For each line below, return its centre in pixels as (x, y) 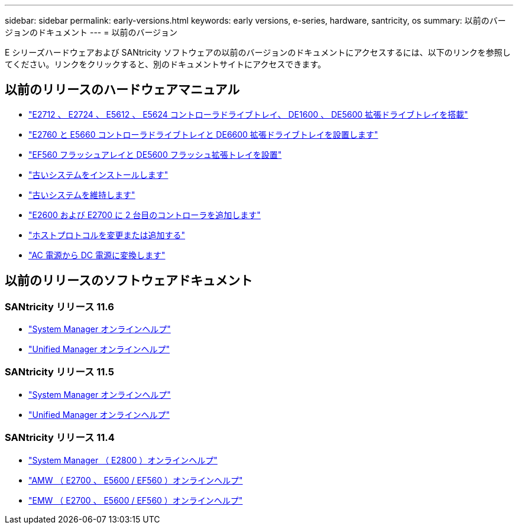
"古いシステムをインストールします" (98, 174)
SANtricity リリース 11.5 (59, 372)
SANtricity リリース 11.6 (59, 306)
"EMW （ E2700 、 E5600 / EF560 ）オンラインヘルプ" (136, 500)
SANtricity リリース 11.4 (60, 438)
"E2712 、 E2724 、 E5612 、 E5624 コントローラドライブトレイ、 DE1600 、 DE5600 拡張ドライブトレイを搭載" (248, 114)
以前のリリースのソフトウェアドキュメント (129, 281)
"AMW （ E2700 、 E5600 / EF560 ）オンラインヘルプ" (136, 480)
